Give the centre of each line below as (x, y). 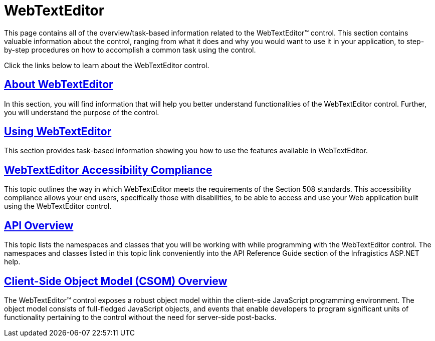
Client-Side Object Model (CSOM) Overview (116, 281)
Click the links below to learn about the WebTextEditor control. (107, 65)
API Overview (39, 225)
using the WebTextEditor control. (58, 206)
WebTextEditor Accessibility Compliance (108, 170)
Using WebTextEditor (58, 132)
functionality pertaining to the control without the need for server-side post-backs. (140, 317)
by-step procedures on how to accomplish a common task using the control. (130, 50)
